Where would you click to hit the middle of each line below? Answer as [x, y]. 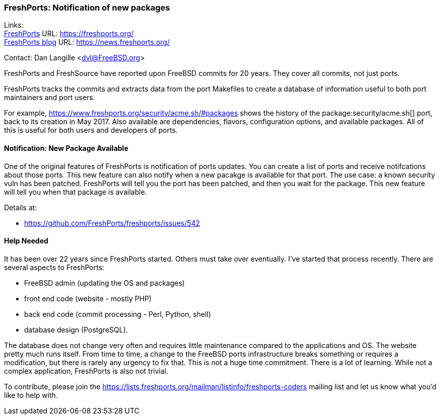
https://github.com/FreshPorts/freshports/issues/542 [112, 223]
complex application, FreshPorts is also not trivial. [86, 371]
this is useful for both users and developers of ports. [91, 130]
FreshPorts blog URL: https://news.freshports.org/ [87, 42]
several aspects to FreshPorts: [54, 267]
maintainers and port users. [50, 98]
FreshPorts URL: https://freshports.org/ [69, 34]
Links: [14, 25]
